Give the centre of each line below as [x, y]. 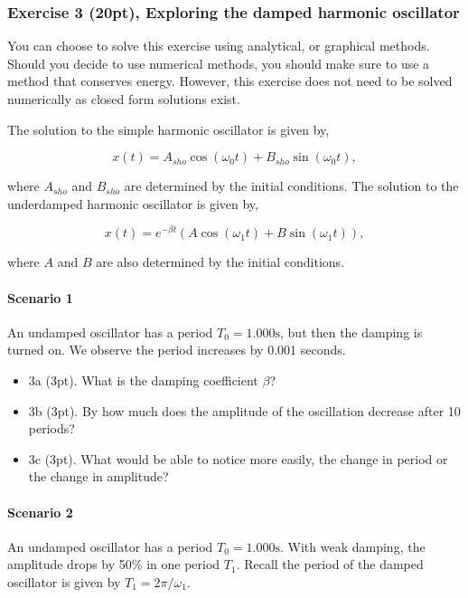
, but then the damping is [351, 332]
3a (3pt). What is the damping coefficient [143, 380]
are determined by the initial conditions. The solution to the [291, 186]
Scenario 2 [40, 512]
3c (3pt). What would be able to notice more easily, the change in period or [238, 458]
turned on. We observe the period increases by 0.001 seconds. [177, 350]
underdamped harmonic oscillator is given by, [133, 203]
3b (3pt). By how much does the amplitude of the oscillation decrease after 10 [244, 410]
